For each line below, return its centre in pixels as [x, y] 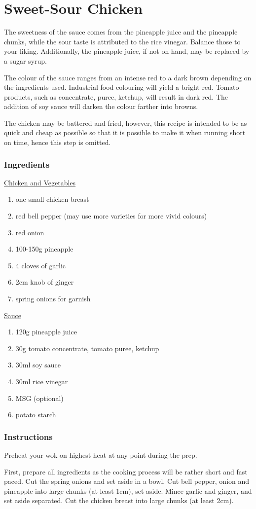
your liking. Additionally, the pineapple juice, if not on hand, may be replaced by [127, 51]
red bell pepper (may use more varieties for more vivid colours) [111, 216]
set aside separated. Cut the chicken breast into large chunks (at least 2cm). [119, 500]
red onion [30, 232]
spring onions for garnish [53, 299]
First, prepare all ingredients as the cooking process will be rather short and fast [126, 471]
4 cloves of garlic [41, 265]
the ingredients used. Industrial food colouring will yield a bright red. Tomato [122, 87]
